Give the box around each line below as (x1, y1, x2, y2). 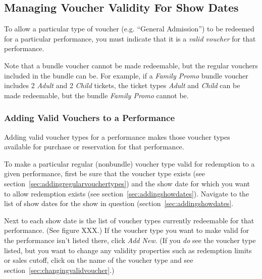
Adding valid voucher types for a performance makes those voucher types (4, 131, 230, 142)
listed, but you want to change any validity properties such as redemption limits (4, 245, 252, 255)
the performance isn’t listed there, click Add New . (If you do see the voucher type (4, 234, 256, 245)
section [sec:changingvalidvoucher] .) (4, 264, 115, 275)
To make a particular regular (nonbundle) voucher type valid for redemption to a (4, 158, 255, 169)
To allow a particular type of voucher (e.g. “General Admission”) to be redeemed (4, 23, 254, 34)
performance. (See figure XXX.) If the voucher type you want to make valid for (4, 225, 249, 235)
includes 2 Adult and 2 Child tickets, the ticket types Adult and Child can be (4, 80, 240, 91)
